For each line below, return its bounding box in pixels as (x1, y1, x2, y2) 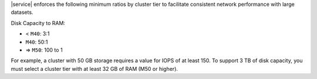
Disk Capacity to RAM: (11, 19, 66, 26)
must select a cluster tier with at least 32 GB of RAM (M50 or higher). (11, 65, 178, 72)
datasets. (11, 9, 33, 16)
